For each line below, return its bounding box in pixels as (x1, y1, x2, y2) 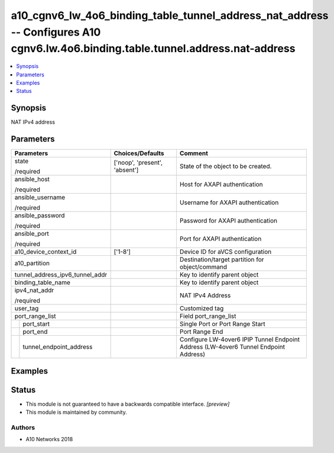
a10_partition (14, 259, 50, 268)
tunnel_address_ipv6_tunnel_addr (14, 271, 108, 279)
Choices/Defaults (114, 149, 164, 158)
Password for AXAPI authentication (179, 217, 278, 225)
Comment (179, 149, 208, 158)
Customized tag (179, 304, 224, 313)
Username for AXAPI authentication (179, 198, 279, 207)
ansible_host (14, 175, 50, 184)
